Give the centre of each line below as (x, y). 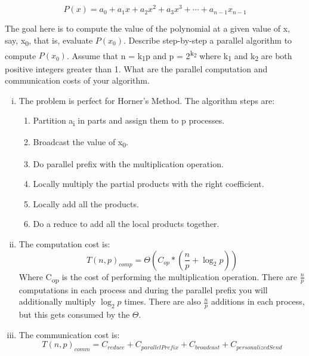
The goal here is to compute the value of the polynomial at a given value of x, (148, 28)
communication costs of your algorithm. (77, 80)
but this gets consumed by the (74, 314)
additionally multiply (57, 301)
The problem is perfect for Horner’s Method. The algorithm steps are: (147, 100)
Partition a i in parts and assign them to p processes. (129, 121)
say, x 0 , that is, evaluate (49, 41)
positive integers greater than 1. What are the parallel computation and (136, 68)
